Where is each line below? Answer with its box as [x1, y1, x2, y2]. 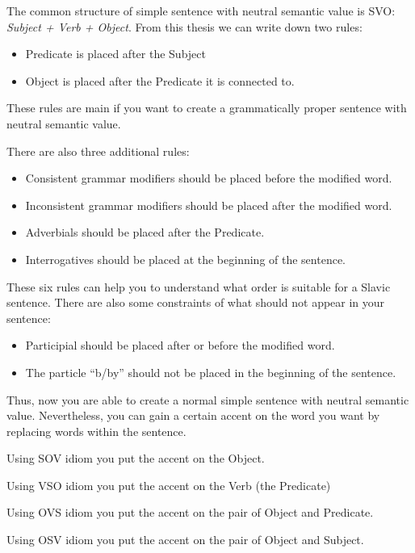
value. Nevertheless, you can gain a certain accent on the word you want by [6, 407, 380, 424]
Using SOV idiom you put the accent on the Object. [6, 450, 265, 467]
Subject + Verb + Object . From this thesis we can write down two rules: [6, 18, 363, 35]
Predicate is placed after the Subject [25, 45, 206, 62]
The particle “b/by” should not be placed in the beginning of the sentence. [25, 363, 396, 380]
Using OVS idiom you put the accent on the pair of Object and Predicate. [6, 504, 374, 521]
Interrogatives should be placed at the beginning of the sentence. [25, 250, 346, 267]
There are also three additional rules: [6, 142, 190, 159]
